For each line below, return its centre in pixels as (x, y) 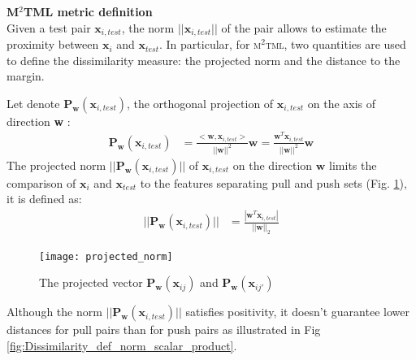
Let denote (33, 103)
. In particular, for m (210, 44)
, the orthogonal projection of (200, 103)
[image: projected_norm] (106, 256)
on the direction (273, 165)
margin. (26, 76)
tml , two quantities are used (336, 44)
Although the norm (54, 312)
